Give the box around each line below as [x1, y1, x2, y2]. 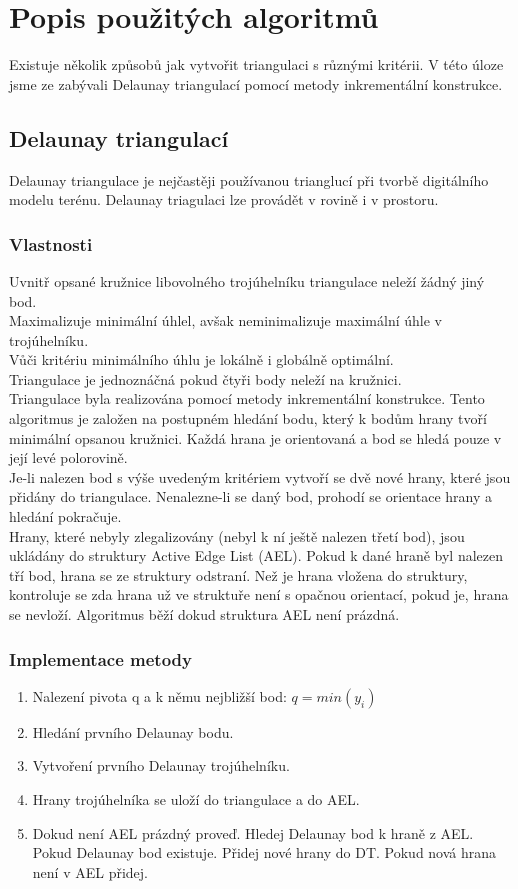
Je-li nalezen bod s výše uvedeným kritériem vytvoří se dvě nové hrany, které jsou [9, 466, 511, 487]
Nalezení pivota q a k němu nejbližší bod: [32, 685, 287, 706]
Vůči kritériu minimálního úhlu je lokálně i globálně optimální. [9, 349, 394, 370]
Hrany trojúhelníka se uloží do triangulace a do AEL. [32, 789, 360, 810]
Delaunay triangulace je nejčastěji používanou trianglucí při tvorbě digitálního [9, 169, 489, 190]
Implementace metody [9, 646, 192, 671]
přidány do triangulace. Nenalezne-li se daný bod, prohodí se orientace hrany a [9, 486, 492, 507]
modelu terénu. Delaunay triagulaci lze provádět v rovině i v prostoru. [9, 189, 439, 210]
